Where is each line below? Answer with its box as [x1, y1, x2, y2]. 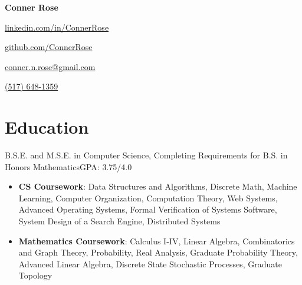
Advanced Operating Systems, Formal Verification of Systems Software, [18, 203, 277, 216]
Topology [18, 269, 52, 281]
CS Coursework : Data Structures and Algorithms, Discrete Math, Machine [18, 180, 297, 193]
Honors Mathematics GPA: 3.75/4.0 [5, 160, 132, 173]
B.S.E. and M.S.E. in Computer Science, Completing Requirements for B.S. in [5, 149, 288, 161]
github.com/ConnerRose [5, 41, 93, 53]
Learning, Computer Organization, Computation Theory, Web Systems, [18, 191, 278, 204]
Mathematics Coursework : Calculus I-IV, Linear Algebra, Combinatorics [18, 234, 295, 247]
